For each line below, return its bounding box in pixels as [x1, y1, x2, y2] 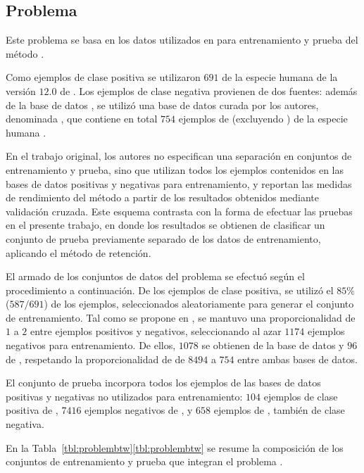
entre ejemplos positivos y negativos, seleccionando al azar [30, 324, 282, 339]
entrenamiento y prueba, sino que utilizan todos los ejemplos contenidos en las [6, 162, 344, 177]
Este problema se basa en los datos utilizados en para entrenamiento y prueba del [6, 32, 358, 47]
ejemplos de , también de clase [213, 403, 345, 417]
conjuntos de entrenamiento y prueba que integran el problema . [6, 454, 283, 469]
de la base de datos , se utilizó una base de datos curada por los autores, [6, 97, 319, 112]
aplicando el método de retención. [6, 245, 151, 260]
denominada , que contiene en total [6, 111, 158, 126]
